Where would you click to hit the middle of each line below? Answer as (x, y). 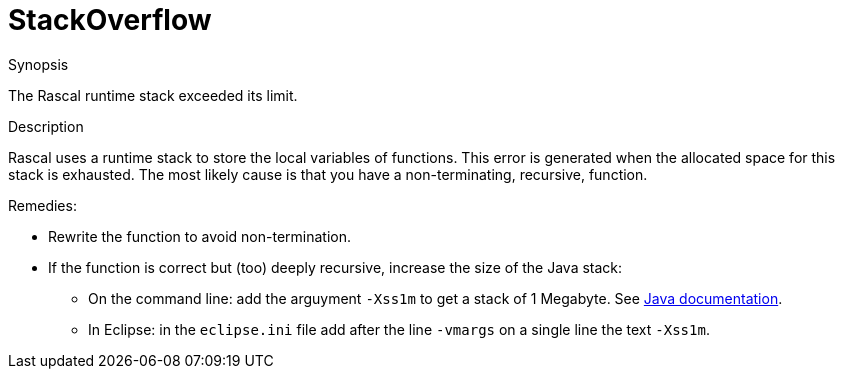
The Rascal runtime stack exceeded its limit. (153, 95)
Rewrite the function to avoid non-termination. (200, 236)
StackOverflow (110, 20)
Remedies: (42, 205)
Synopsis (38, 64)
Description (46, 126)
